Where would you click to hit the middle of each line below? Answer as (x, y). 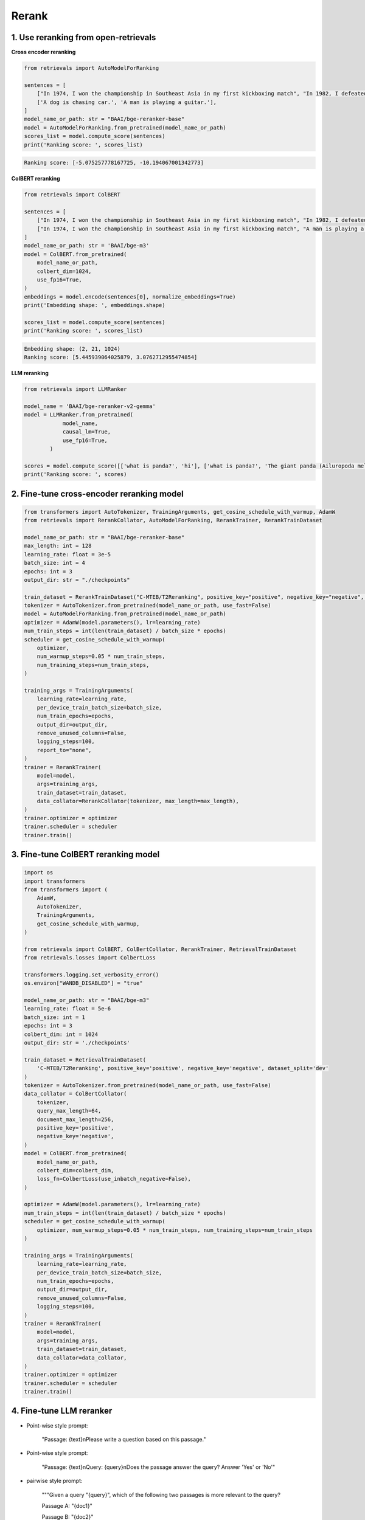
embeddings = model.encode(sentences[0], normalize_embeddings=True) (130, 297)
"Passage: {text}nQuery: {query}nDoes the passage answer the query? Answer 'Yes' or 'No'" (158, 1467)
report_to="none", (64, 750)
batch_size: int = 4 (54, 563)
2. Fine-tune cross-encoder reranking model (97, 493)
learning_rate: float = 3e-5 (68, 554)
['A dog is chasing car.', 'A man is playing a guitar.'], (127, 102)
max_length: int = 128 (58, 546)
